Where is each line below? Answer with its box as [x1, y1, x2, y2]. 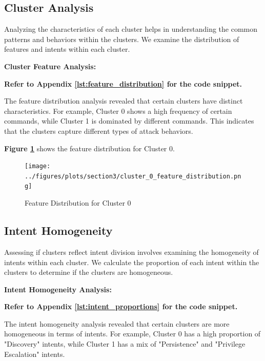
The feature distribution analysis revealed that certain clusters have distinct [4, 95, 243, 106]
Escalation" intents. [4, 348, 65, 359]
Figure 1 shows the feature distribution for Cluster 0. [4, 143, 175, 153]
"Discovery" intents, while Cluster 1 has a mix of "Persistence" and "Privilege [4, 338, 246, 349]
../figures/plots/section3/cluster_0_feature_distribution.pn [25, 172, 241, 180]
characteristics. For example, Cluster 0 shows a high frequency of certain [4, 105, 232, 116]
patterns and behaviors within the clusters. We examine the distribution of [4, 33, 239, 44]
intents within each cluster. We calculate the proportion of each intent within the [4, 256, 259, 267]
